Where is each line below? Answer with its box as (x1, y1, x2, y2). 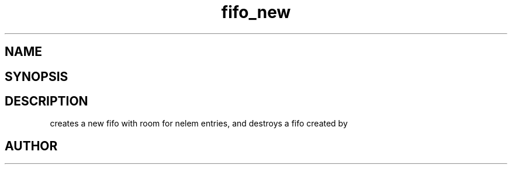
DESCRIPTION (5, 94, 88, 109)
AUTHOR (5, 138, 58, 153)
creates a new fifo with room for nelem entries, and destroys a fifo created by (50, 118, 348, 129)
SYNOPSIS (5, 69, 68, 84)
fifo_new (221, 2, 291, 22)
